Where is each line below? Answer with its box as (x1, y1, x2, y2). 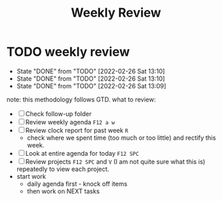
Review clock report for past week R (25, 126, 129, 134)
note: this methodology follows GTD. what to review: (6, 95, 156, 104)
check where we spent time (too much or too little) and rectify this (26, 134, 216, 142)
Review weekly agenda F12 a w (25, 118, 115, 126)
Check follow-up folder (25, 109, 92, 118)
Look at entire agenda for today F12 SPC (25, 149, 140, 157)
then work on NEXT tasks (26, 186, 100, 195)
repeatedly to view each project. (16, 165, 110, 173)
